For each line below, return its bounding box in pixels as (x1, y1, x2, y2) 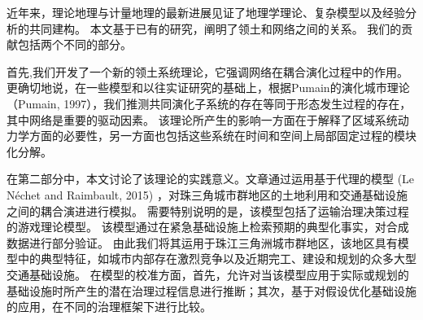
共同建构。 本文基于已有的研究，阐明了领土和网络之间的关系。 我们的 (28, 20, 402, 37)
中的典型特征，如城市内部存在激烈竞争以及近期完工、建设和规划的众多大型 (17, 250, 416, 267)
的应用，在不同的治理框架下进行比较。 (7, 298, 211, 315)
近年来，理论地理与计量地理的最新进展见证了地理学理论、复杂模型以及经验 (7, 4, 405, 20)
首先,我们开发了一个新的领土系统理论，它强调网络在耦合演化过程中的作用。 (7, 63, 408, 80)
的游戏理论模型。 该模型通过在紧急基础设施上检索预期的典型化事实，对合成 (7, 218, 409, 235)
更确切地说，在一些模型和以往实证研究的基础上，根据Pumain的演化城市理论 (7, 79, 410, 96)
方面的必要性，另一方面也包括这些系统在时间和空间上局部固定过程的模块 (28, 127, 416, 144)
